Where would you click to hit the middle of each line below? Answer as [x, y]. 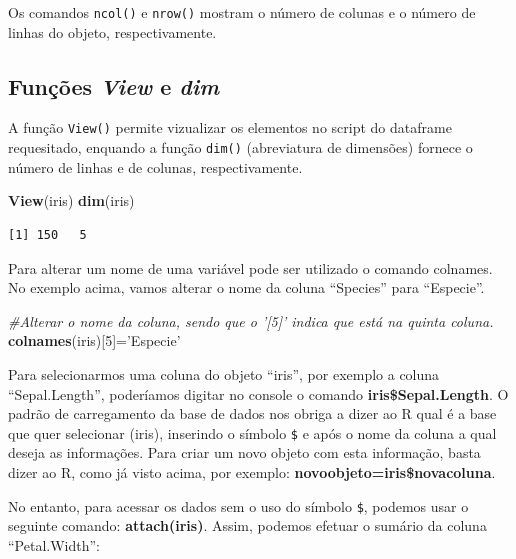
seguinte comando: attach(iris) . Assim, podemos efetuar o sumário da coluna [247, 525]
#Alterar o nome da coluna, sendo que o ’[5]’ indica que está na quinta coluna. [251, 320]
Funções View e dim [114, 85]
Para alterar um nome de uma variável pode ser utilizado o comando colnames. [250, 267]
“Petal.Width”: [54, 544]
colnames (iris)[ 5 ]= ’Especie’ [94, 340]
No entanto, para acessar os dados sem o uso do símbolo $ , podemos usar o [238, 505]
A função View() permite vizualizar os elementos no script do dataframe [230, 127]
